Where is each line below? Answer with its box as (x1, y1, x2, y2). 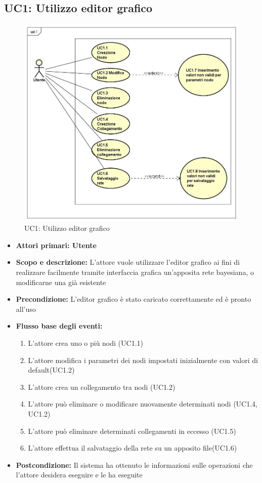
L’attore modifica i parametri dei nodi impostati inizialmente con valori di (28, 354, 258, 365)
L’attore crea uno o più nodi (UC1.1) (28, 337, 143, 348)
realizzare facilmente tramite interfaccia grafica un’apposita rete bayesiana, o (16, 266, 254, 277)
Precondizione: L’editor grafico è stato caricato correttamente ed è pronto (16, 294, 251, 304)
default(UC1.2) (28, 365, 75, 375)
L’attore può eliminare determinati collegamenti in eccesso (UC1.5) (28, 425, 236, 436)
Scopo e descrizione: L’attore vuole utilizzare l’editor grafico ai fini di (16, 257, 240, 267)
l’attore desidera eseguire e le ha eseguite (16, 469, 143, 480)
